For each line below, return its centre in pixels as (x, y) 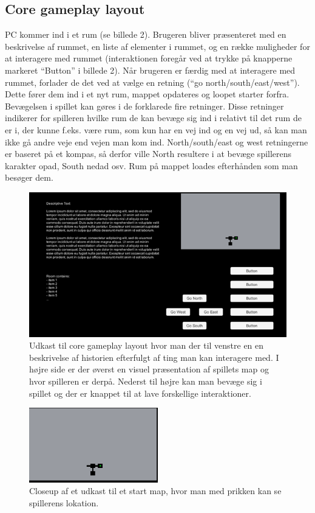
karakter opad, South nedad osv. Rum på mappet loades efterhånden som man (151, 165)
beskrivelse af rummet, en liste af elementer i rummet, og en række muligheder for (157, 46)
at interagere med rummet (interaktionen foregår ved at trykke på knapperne (149, 58)
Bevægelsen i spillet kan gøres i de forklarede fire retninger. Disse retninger (144, 106)
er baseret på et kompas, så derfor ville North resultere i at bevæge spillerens (148, 154)
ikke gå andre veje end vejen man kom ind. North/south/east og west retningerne (157, 141)
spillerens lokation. (64, 502)
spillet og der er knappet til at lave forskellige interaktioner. (140, 393)
